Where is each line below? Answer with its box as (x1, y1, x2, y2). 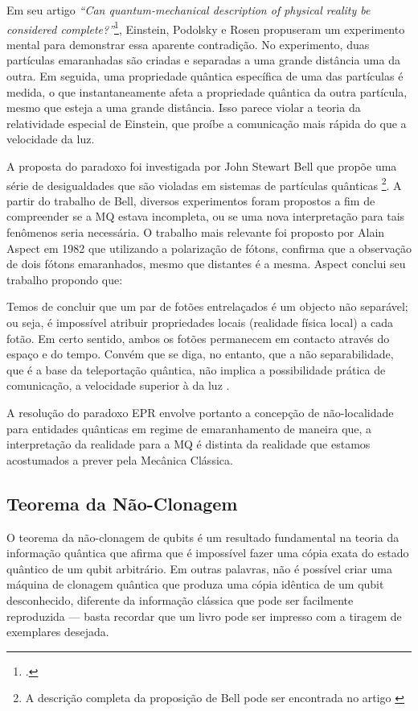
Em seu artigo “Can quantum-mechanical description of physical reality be (6, 2, 371, 18)
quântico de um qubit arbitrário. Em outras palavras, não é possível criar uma (6, 560, 392, 577)
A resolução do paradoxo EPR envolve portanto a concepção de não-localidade (6, 403, 394, 420)
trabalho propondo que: (6, 271, 123, 287)
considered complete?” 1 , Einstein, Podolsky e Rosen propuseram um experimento (6, 18, 405, 37)
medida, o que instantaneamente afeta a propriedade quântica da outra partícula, (6, 83, 408, 100)
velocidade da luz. (6, 130, 95, 147)
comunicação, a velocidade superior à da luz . (6, 377, 230, 394)
